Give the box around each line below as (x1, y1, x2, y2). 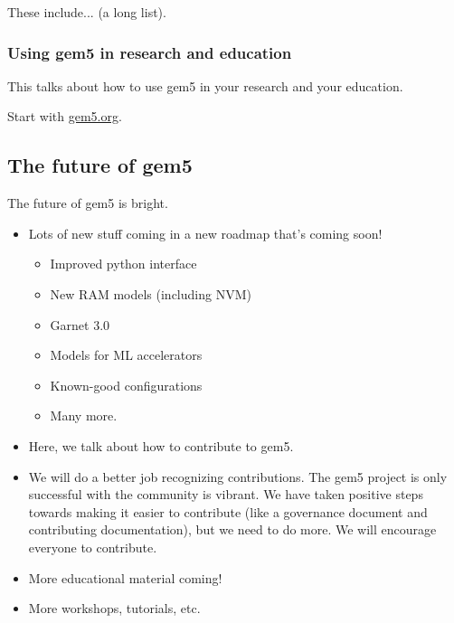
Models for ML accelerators (50, 345, 203, 364)
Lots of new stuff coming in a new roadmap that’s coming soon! (28, 223, 383, 242)
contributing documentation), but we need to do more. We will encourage (28, 520, 437, 539)
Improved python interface (50, 254, 197, 273)
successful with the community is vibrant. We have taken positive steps (28, 485, 423, 504)
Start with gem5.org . (7, 107, 122, 126)
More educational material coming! (28, 568, 222, 587)
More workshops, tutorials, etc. (28, 599, 201, 618)
